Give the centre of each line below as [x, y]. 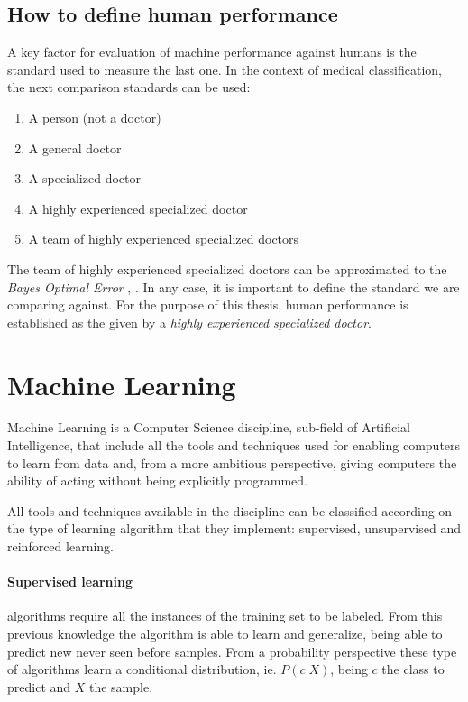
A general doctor [75, 148]
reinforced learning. [60, 546]
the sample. [121, 686]
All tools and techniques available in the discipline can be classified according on [230, 510]
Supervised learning [70, 582]
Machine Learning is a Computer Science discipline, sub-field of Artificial [209, 427]
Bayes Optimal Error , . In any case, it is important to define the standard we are [234, 286]
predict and [39, 686]
